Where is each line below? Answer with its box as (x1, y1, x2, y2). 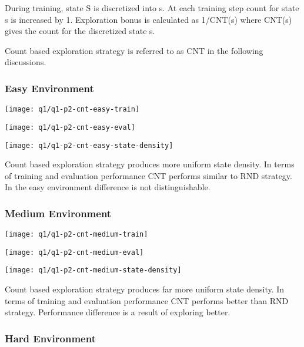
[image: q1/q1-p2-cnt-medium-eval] (5, 248, 144, 257)
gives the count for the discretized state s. (5, 25, 155, 37)
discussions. (5, 56, 46, 68)
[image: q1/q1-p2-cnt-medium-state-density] (5, 266, 182, 275)
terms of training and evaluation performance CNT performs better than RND (5, 294, 289, 306)
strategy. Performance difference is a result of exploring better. (5, 306, 230, 318)
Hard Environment (5, 331, 96, 345)
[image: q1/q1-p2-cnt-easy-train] (5, 105, 140, 114)
